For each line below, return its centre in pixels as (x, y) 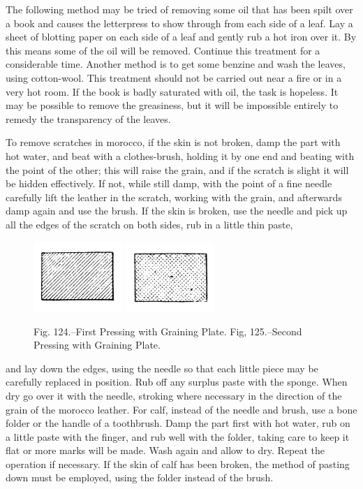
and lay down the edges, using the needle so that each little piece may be (162, 368)
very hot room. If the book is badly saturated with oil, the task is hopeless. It (172, 91)
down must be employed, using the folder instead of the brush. (140, 477)
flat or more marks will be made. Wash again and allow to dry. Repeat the (165, 450)
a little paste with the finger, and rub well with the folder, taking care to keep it (178, 436)
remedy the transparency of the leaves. (88, 118)
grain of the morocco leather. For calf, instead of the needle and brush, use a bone (181, 409)
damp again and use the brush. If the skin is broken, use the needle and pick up (177, 211)
